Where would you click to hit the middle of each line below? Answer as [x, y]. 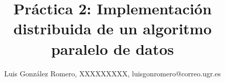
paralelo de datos [112, 48]
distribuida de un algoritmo [112, 28]
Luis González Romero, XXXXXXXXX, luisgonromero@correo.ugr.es [112, 73]
